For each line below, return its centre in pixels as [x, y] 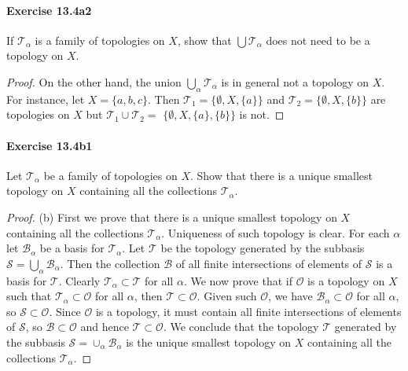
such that [29, 296]
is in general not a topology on [295, 81]
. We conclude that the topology [241, 327]
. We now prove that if [238, 280]
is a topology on [346, 280]
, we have [290, 296]
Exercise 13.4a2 [49, 10]
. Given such [227, 296]
